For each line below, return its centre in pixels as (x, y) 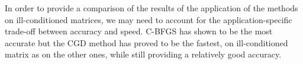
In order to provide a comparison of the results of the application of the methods (151, 8)
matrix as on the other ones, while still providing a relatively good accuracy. (143, 54)
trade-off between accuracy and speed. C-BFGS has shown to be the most (139, 31)
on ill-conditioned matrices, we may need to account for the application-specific (149, 19)
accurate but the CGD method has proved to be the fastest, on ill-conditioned (146, 42)
